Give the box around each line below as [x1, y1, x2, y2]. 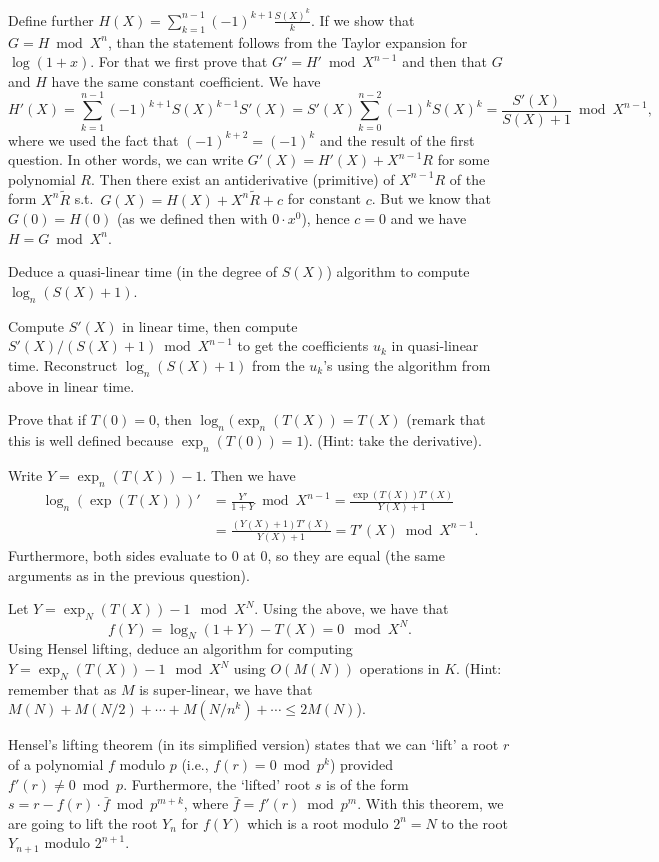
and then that [402, 51, 487, 72]
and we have [390, 208, 467, 229]
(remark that [406, 409, 486, 430]
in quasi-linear [391, 335, 479, 356]
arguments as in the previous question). [8, 564, 250, 585]
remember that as [8, 678, 117, 699]
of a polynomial [8, 754, 104, 775]
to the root [441, 812, 508, 833]
